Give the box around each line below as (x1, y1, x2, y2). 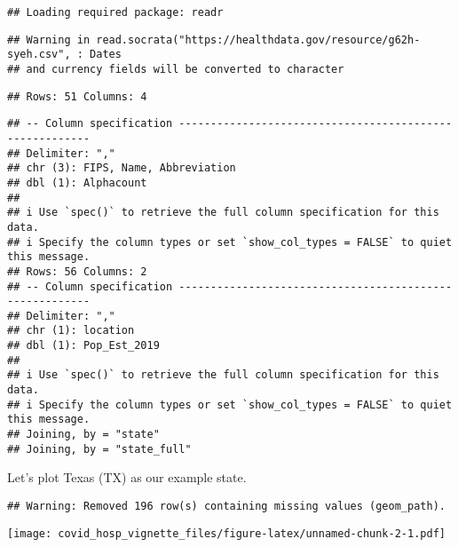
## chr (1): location (7, 324, 135, 337)
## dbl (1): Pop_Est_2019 (7, 339, 160, 353)
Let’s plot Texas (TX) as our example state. (7, 468, 247, 487)
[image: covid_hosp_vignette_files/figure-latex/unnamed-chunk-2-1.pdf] (7, 527, 446, 540)
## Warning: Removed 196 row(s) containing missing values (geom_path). (7, 499, 446, 512)
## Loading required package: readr (7, 6, 224, 19)
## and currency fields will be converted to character (7, 62, 344, 75)
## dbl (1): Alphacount (7, 176, 147, 189)
